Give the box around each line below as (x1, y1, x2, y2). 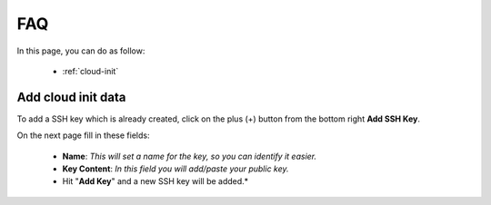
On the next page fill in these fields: (16, 130, 150, 141)
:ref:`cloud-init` (62, 65, 119, 76)
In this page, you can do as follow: (16, 45, 145, 56)
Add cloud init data (16, 89, 126, 104)
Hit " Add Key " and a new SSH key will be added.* (62, 176, 249, 187)
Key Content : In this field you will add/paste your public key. (62, 163, 290, 174)
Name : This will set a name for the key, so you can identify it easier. (62, 151, 317, 161)
